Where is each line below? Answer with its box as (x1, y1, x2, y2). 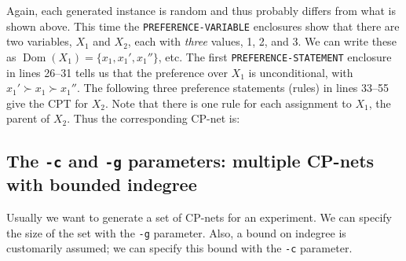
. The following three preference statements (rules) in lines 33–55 (76, 79, 390, 96)
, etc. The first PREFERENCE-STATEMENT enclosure (158, 48, 392, 64)
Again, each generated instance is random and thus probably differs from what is (6, 2, 397, 18)
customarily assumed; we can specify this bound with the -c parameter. (6, 240, 353, 256)
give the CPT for (6, 94, 89, 111)
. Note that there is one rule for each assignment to (105, 94, 352, 111)
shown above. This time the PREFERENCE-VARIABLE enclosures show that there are (6, 17, 400, 34)
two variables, (6, 33, 72, 50)
